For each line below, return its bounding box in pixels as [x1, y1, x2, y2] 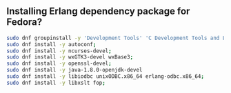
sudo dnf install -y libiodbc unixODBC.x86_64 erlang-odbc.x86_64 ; [6, 73, 205, 80]
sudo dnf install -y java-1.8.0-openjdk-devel [6, 67, 143, 74]
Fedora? [6, 17, 43, 28]
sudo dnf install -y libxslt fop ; [6, 79, 106, 86]
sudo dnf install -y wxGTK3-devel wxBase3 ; [6, 54, 134, 61]
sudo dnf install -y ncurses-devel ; [6, 48, 112, 54]
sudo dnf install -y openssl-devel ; [6, 60, 112, 68]
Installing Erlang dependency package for [6, 6, 190, 17]
